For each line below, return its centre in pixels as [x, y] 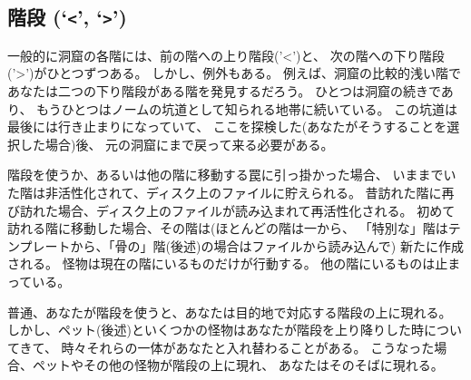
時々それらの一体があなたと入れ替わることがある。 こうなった [248, 347]
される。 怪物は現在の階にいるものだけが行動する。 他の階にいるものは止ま [234, 263]
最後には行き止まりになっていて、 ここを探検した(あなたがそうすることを [227, 127]
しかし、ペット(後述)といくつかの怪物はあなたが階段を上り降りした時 [216, 330]
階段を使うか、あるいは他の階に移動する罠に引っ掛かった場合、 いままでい [232, 175]
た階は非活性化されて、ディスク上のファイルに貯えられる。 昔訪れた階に [225, 192]
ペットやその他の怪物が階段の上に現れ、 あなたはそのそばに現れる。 [238, 365]
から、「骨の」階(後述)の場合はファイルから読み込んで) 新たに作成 [267, 245]
